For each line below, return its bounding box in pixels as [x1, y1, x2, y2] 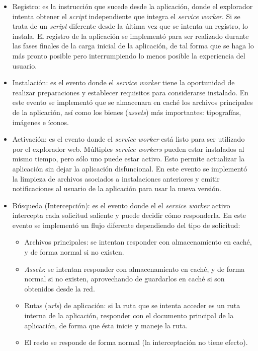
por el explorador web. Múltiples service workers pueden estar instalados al [12, 143, 244, 154]
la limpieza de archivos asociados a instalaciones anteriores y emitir [12, 173, 220, 184]
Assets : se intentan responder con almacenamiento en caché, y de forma [24, 263, 245, 274]
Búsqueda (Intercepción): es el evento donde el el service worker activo [12, 200, 230, 210]
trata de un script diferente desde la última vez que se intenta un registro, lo [12, 21, 248, 31]
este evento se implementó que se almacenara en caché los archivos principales [12, 97, 253, 107]
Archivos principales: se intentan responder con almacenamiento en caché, [24, 237, 252, 247]
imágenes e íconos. [12, 116, 69, 127]
